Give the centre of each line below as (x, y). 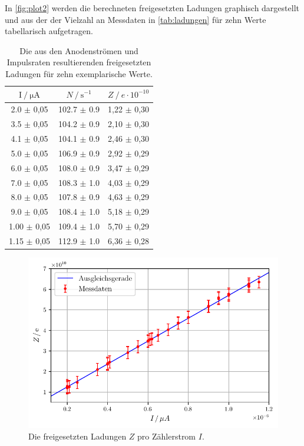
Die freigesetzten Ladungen (77, 436)
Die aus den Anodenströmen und (79, 50)
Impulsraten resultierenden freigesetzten (79, 62)
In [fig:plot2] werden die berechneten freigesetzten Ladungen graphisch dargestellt (152, 8)
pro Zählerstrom (167, 436)
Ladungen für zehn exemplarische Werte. (79, 73)
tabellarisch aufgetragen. (49, 31)
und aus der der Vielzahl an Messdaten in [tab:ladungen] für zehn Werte (136, 19)
